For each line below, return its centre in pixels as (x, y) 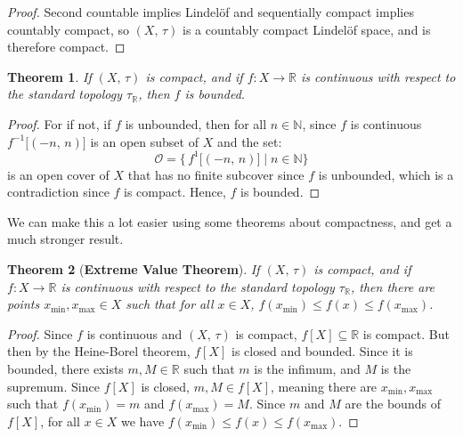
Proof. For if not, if (59, 123)
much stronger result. (65, 239)
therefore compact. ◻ (66, 47)
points (24, 304)
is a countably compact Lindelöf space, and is (307, 29)
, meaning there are (324, 386)
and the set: (249, 141)
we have (142, 421)
